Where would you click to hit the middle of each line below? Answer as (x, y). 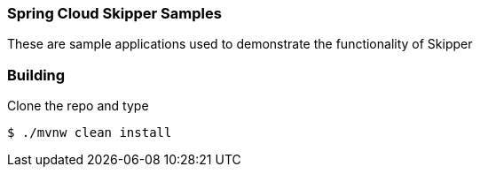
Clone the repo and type (78, 106)
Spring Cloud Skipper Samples (114, 13)
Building (36, 75)
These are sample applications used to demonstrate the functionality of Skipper (240, 44)
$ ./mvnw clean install (90, 133)
